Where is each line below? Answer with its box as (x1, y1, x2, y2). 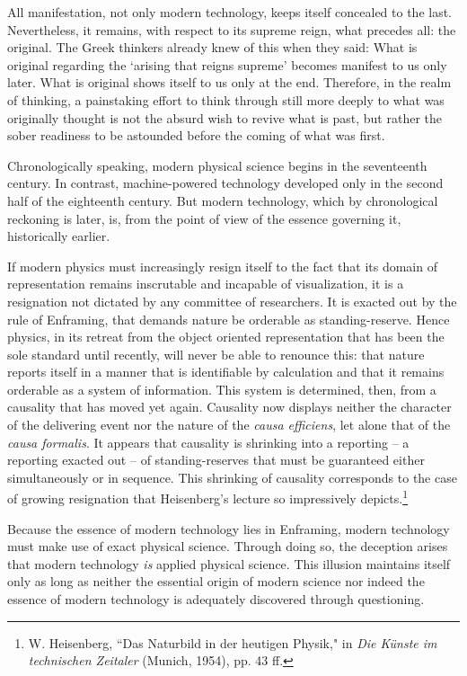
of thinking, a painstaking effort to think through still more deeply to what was (7, 90, 445, 109)
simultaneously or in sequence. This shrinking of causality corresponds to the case (7, 467, 457, 486)
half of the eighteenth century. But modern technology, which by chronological (7, 191, 438, 209)
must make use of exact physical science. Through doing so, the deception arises (7, 537, 448, 556)
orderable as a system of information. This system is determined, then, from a (7, 379, 436, 398)
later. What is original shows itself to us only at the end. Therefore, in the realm (7, 73, 452, 92)
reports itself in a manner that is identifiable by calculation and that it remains (7, 362, 445, 381)
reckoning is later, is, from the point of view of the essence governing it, (7, 209, 401, 227)
